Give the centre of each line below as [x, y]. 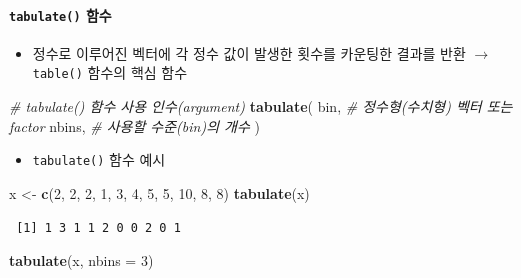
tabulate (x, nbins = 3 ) [81, 260]
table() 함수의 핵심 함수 [110, 72]
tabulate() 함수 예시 [99, 159]
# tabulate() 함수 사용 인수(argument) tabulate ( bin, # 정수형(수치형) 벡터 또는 [261, 106]
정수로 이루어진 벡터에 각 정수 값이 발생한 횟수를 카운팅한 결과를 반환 [249, 52]
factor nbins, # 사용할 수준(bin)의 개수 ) [134, 125]
